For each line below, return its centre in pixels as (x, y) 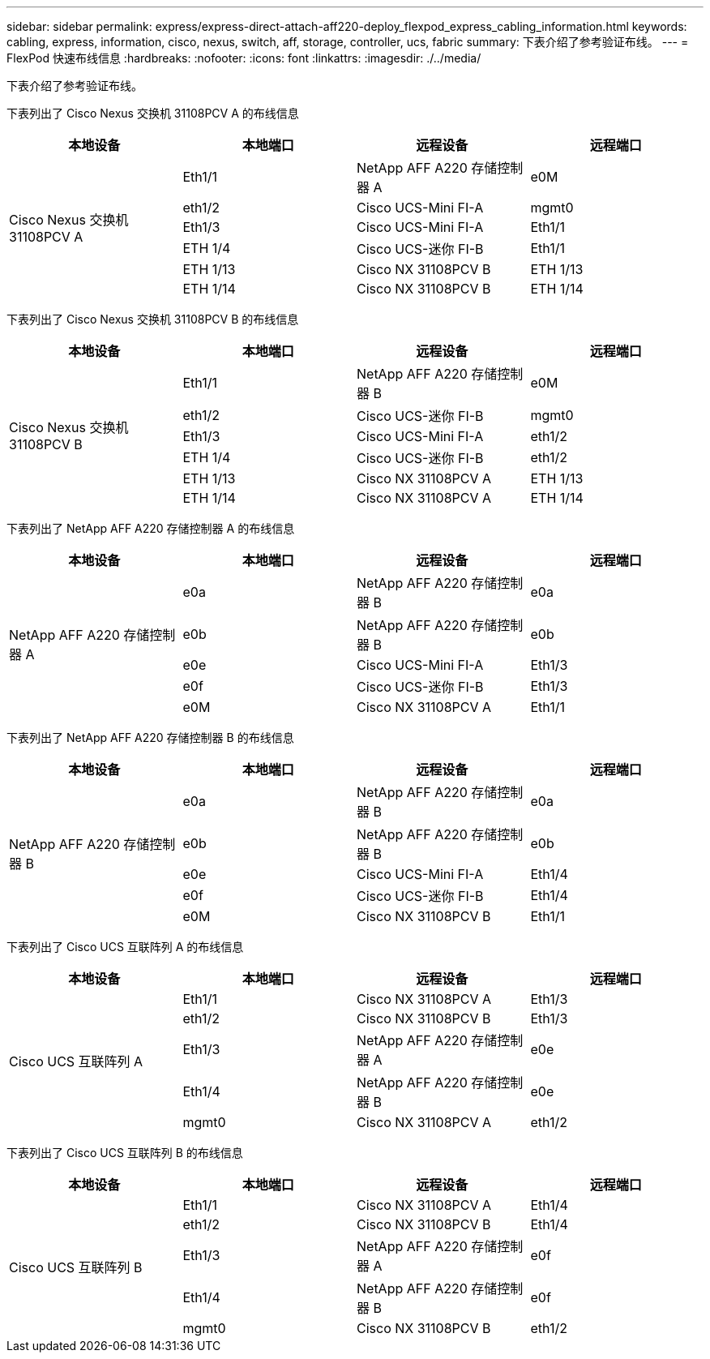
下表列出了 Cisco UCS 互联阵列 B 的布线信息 (125, 1153)
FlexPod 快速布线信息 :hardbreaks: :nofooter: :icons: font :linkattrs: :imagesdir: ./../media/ (244, 58)
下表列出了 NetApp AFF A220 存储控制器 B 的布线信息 (150, 737)
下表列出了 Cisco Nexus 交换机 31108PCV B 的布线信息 (153, 319)
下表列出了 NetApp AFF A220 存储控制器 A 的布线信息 (151, 528)
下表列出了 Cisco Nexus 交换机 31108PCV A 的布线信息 (153, 113)
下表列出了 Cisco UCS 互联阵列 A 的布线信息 (125, 947)
